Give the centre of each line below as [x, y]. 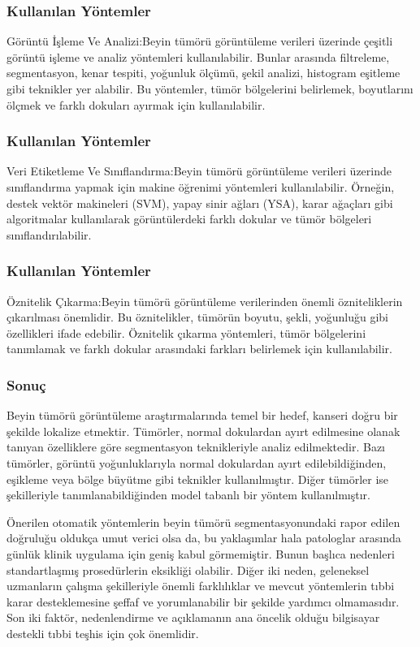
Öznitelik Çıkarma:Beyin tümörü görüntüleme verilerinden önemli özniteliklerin [205, 301]
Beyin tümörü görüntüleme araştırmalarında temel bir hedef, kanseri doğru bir [202, 415]
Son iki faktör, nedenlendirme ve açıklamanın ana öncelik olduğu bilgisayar [193, 617]
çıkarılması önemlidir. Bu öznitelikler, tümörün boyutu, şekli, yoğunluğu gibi [197, 317]
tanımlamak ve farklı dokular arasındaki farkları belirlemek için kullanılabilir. [199, 349]
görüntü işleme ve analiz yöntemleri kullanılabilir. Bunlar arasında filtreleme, [198, 56]
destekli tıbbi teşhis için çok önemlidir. [103, 633]
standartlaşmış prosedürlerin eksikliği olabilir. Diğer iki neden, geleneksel [188, 569]
